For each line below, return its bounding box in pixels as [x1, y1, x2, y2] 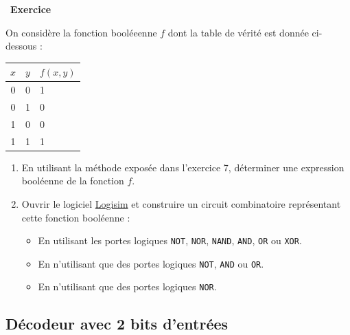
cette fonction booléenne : [21, 210, 130, 224]
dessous [5, 39, 37, 53]
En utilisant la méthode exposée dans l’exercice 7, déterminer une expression [21, 160, 345, 174]
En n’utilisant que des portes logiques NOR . [38, 279, 217, 294]
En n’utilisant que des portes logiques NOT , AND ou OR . [38, 256, 264, 270]
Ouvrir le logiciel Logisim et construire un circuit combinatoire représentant [21, 196, 341, 210]
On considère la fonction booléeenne [5, 25, 157, 39]
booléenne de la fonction [21, 173, 124, 188]
